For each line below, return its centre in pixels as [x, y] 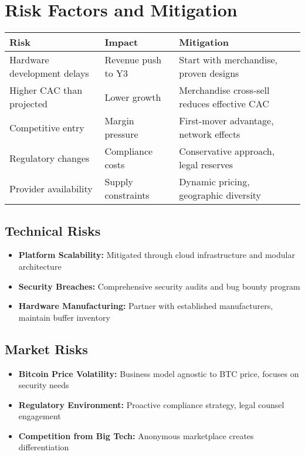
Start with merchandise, [228, 60]
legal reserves [206, 165]
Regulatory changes [50, 158]
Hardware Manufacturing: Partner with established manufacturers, [146, 306]
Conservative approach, [227, 151]
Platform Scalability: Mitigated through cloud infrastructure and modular [157, 255]
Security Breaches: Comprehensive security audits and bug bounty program [159, 286]
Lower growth [133, 97]
